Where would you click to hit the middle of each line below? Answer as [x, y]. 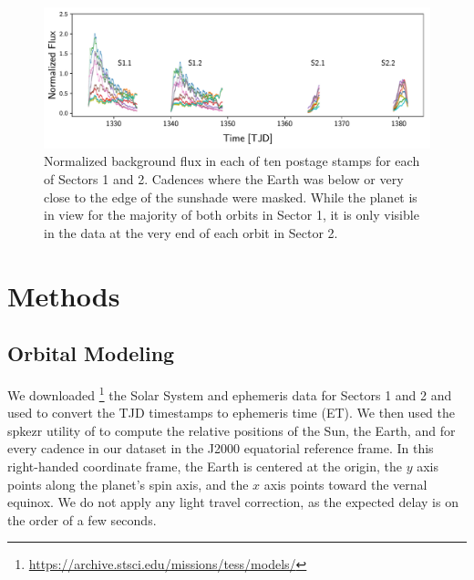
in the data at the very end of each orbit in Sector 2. [191, 232]
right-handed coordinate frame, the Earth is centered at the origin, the [205, 466]
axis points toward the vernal [345, 484]
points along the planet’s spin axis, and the [128, 484]
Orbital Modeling [91, 353]
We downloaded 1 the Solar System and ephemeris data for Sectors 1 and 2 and [230, 394]
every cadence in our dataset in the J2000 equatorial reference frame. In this [221, 448]
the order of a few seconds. [82, 519]
